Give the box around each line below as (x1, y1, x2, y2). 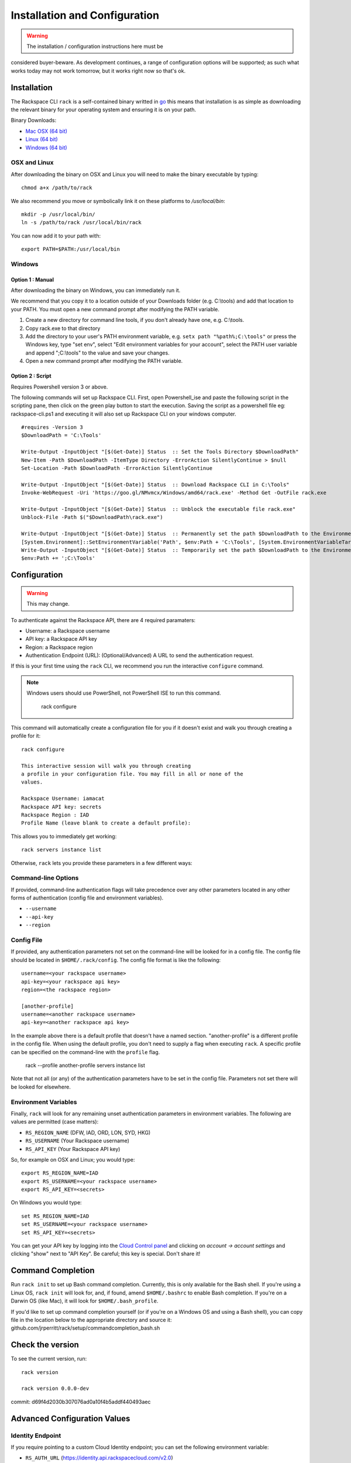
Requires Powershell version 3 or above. (11, 383, 108, 390)
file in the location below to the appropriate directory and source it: (11, 1316, 172, 1323)
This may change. (26, 600, 70, 607)
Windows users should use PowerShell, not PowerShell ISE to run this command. (26, 689, 222, 696)
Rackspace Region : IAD (21, 811, 90, 818)
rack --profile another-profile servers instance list (25, 1062, 146, 1069)
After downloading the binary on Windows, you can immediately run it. (11, 287, 181, 294)
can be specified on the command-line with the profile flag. (11, 1048, 160, 1056)
